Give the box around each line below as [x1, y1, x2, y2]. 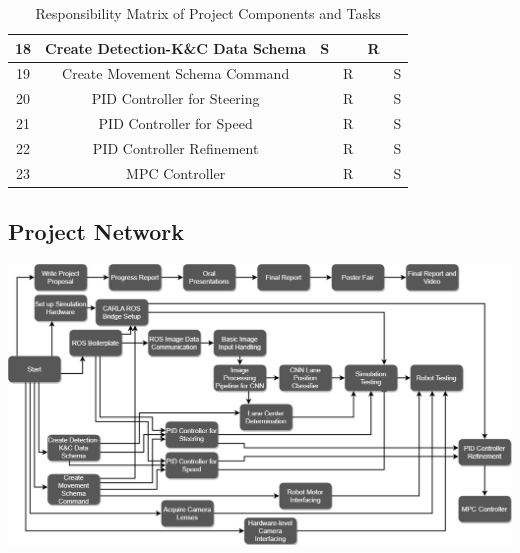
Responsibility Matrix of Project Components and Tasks [35, 3, 381, 23]
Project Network [8, 216, 185, 247]
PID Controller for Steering [91, 88, 260, 109]
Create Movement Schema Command [62, 63, 290, 84]
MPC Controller [126, 162, 226, 183]
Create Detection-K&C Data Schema [45, 37, 307, 58]
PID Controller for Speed [98, 113, 253, 134]
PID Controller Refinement [92, 137, 259, 158]
